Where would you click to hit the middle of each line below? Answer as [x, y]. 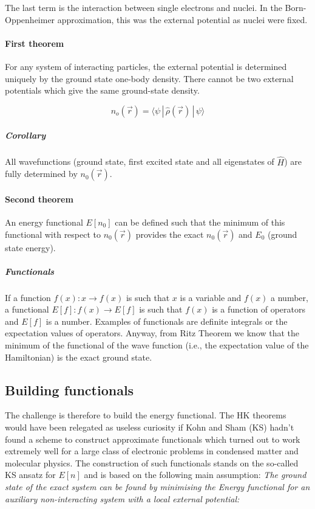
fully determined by [41, 174]
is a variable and [211, 297]
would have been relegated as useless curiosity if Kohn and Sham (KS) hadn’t [150, 427]
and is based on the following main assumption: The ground [195, 475]
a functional [27, 309]
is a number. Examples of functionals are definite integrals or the [167, 321]
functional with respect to [53, 234]
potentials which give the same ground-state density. [102, 90]
